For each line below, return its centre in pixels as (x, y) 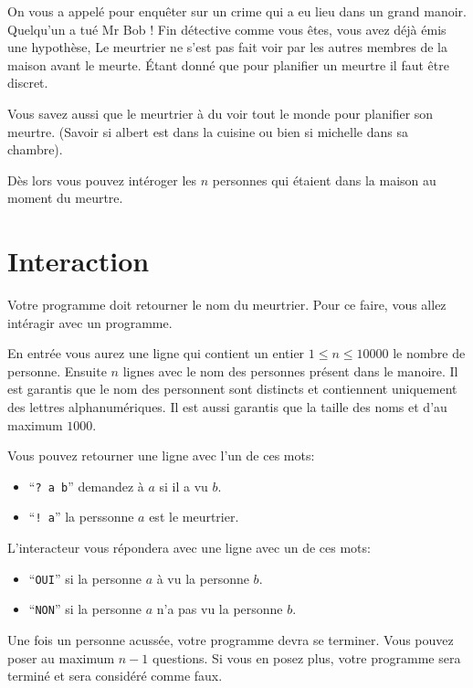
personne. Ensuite (57, 370)
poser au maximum (61, 657)
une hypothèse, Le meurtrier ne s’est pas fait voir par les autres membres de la (228, 47)
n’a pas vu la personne (220, 609)
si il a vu (184, 486)
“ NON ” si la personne (85, 609)
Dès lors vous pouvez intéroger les (102, 180)
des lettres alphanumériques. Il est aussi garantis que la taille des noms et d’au (227, 407)
